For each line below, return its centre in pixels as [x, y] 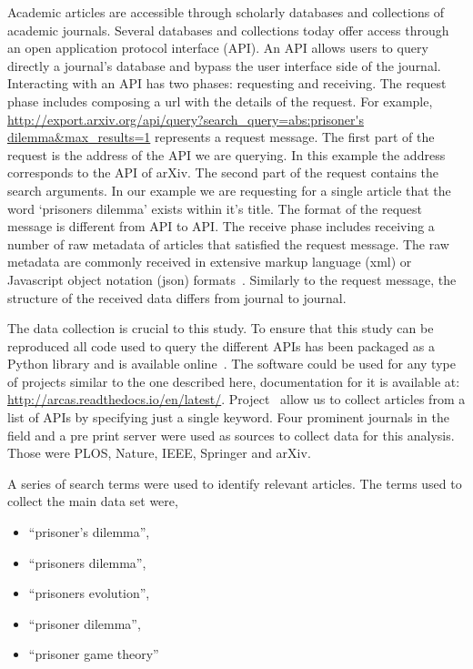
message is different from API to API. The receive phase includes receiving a [221, 226]
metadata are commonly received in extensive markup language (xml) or [210, 262]
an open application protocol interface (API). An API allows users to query [218, 48]
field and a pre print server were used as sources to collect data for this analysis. [231, 435]
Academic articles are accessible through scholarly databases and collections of [226, 12]
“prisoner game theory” [94, 654]
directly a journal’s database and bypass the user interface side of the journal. [224, 65]
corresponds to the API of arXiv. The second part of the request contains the [223, 172]
